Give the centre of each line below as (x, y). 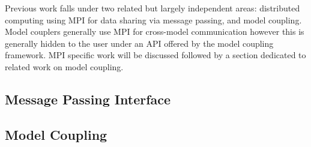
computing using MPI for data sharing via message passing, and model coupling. (153, 19)
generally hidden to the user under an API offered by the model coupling (139, 43)
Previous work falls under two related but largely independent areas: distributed (152, 8)
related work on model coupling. (64, 66)
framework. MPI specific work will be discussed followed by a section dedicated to (155, 55)
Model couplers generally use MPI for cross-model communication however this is (155, 31)
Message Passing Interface (88, 99)
